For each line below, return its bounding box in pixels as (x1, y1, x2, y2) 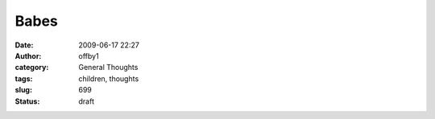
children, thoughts (78, 73, 139, 84)
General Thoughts (78, 63, 139, 72)
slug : (14, 85, 32, 95)
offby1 (78, 51, 100, 60)
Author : (14, 51, 42, 60)
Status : (14, 96, 40, 106)
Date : (14, 40, 34, 50)
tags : (14, 73, 33, 84)
